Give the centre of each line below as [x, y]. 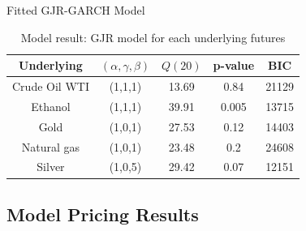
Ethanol [51, 106]
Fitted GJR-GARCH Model [76, 10]
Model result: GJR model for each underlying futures [153, 37]
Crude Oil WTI [51, 86]
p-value [234, 65]
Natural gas [51, 146]
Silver [51, 167]
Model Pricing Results [103, 214]
